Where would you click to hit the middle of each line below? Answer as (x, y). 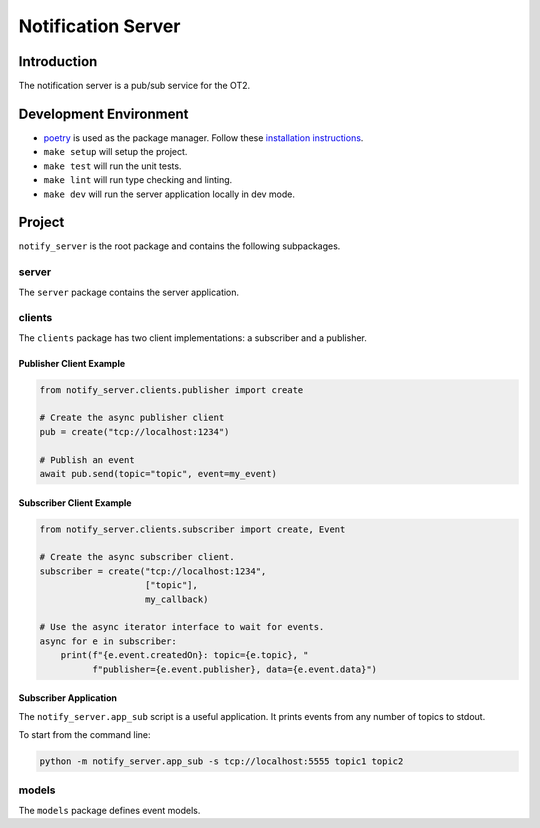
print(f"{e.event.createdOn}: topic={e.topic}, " (184, 655)
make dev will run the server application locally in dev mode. (169, 194)
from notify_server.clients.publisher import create (171, 389)
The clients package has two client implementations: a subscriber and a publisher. (192, 337)
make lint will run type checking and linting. (138, 180)
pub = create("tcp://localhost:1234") (134, 431)
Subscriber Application (67, 698)
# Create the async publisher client (132, 418)
